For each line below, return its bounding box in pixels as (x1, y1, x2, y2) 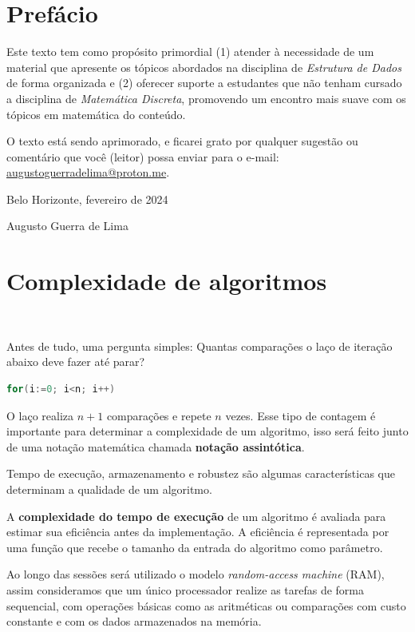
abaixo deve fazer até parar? (6, 353, 145, 370)
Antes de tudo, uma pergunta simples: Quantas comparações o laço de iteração (6, 337, 393, 354)
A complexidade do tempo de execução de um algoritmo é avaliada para (6, 507, 386, 524)
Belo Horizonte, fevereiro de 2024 (6, 190, 168, 207)
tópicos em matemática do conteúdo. (6, 105, 186, 122)
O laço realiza (6, 407, 74, 423)
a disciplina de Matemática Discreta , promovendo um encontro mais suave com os (6, 89, 406, 106)
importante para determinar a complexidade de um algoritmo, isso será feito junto (6, 423, 409, 439)
